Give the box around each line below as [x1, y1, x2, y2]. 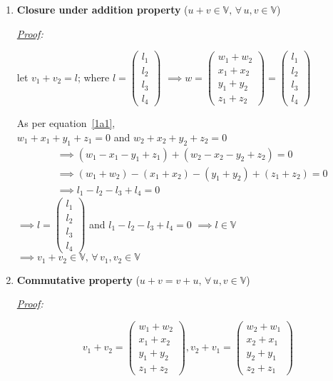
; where [77, 69, 110, 84]
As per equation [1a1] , [16, 116, 116, 131]
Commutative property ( [16, 272, 140, 287]
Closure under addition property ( [16, 2, 188, 16]
